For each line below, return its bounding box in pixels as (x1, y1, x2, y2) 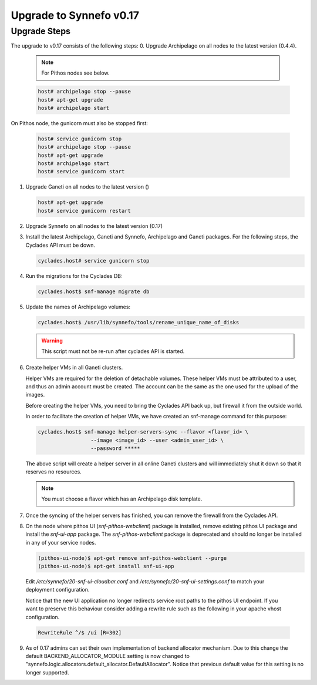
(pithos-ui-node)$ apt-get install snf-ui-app (38, 563, 174, 570)
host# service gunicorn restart (38, 207, 131, 214)
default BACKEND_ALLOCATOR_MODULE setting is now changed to (25, 653, 190, 659)
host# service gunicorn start (38, 168, 125, 175)
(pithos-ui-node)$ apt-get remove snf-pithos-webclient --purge (38, 555, 227, 561)
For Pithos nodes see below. (41, 69, 110, 76)
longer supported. (25, 669, 69, 676)
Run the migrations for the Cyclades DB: (25, 272, 123, 279)
